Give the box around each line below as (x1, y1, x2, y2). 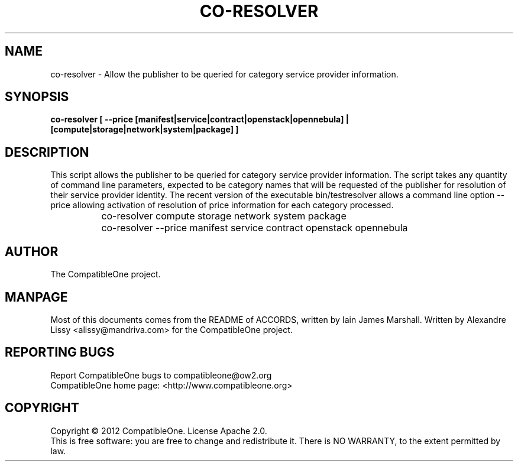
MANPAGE (5, 289, 68, 305)
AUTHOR (5, 244, 59, 259)
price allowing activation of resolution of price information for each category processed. (50, 200, 394, 211)
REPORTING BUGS (5, 345, 115, 360)
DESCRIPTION (5, 144, 89, 160)
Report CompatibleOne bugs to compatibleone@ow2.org (50, 370, 272, 380)
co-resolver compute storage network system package (101, 210, 347, 222)
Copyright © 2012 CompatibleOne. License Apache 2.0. (50, 425, 267, 436)
